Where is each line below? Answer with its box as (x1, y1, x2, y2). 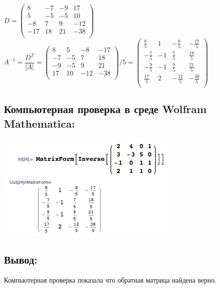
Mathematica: (4, 115, 75, 131)
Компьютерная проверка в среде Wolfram (4, 101, 207, 116)
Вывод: (4, 252, 38, 267)
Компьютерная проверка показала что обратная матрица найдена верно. (4, 275, 217, 285)
